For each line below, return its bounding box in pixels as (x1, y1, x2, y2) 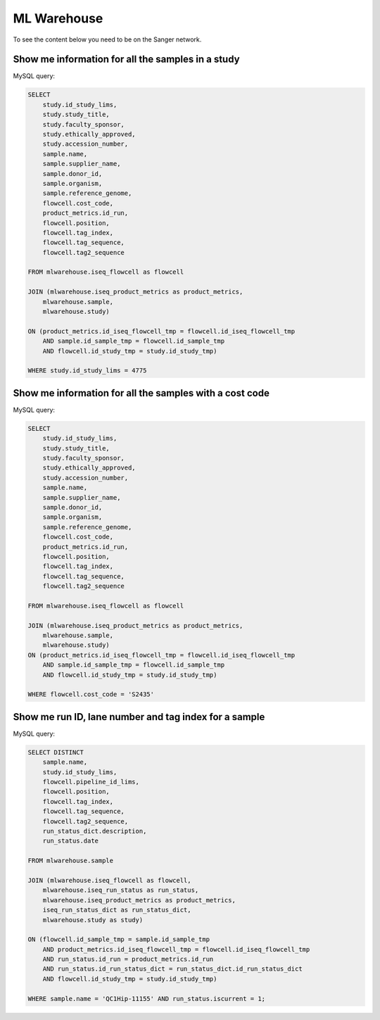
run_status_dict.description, (42, 827, 147, 836)
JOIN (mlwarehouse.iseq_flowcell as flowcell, (27, 876, 191, 884)
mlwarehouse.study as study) (42, 916, 144, 924)
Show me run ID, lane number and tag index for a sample (13, 711, 265, 723)
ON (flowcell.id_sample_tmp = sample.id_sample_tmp (27, 936, 210, 943)
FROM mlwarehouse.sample (27, 857, 114, 865)
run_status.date (42, 837, 99, 845)
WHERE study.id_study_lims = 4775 (27, 367, 147, 374)
